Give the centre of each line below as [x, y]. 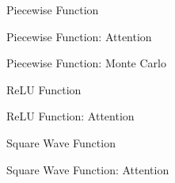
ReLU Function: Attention [70, 116]
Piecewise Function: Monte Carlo [86, 63]
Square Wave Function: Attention [88, 169]
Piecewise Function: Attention [79, 36]
